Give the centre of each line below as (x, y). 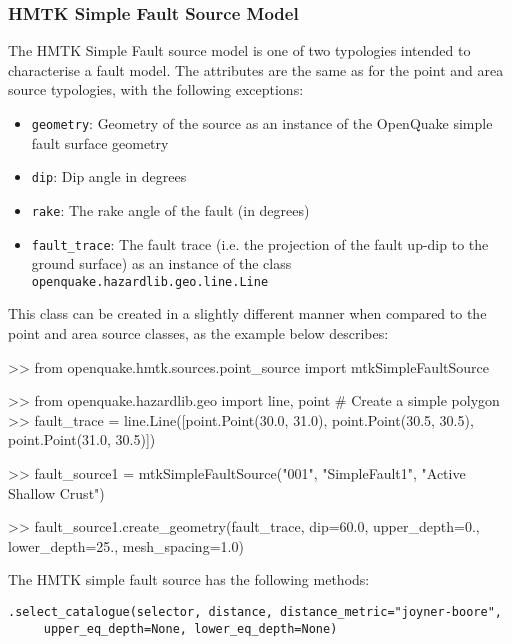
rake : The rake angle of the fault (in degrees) (170, 209)
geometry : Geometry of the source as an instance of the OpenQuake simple (262, 123)
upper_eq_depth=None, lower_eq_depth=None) (190, 628)
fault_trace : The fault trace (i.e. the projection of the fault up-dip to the (260, 243)
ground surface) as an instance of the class (161, 263)
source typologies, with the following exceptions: (156, 89)
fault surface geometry (100, 142)
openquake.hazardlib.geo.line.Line (150, 281)
